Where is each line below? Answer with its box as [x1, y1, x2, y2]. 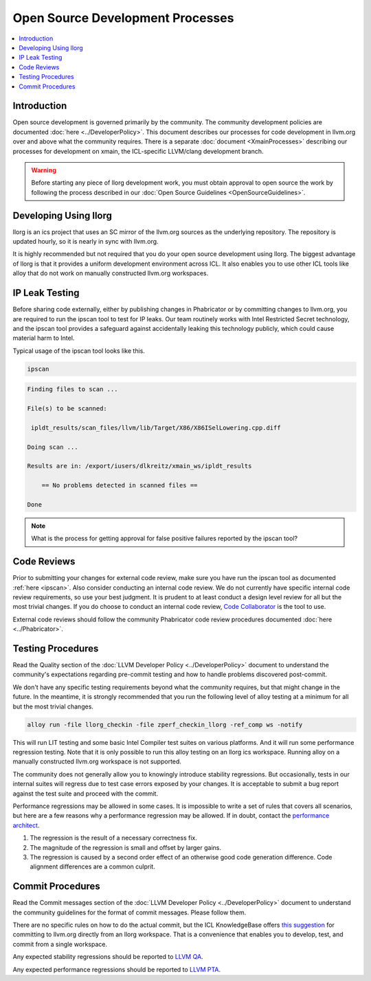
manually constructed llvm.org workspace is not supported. [12, 757, 182, 765]
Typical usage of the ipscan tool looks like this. [12, 347, 146, 355]
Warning [31, 165, 56, 174]
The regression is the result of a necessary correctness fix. [30, 834, 197, 842]
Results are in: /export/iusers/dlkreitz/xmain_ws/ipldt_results [27, 462, 252, 470]
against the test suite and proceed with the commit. [12, 789, 158, 798]
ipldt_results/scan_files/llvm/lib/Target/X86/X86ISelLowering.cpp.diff [31, 424, 281, 432]
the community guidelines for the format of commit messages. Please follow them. [12, 908, 247, 916]
